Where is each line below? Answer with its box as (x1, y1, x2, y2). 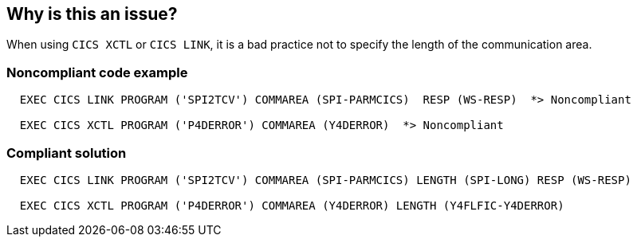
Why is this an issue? (6, 4, 178, 24)
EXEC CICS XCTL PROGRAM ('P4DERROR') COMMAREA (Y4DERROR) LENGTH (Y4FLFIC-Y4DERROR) (19, 198, 564, 212)
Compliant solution (6, 144, 127, 161)
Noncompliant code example (6, 64, 188, 80)
